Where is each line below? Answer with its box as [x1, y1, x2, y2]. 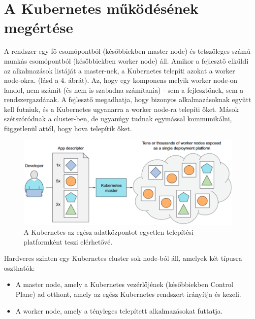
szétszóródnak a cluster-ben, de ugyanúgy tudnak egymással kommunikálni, [4, 113, 232, 124]
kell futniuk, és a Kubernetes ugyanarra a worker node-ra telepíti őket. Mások [4, 104, 239, 114]
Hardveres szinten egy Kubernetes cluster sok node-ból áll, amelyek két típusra [4, 253, 242, 263]
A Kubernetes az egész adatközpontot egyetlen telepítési [24, 227, 193, 237]
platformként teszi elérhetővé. [24, 236, 113, 247]
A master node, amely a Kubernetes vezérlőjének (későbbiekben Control [15, 279, 233, 289]
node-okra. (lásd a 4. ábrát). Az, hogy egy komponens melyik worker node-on [4, 75, 237, 85]
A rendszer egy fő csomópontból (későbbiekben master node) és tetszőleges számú [4, 46, 251, 56]
